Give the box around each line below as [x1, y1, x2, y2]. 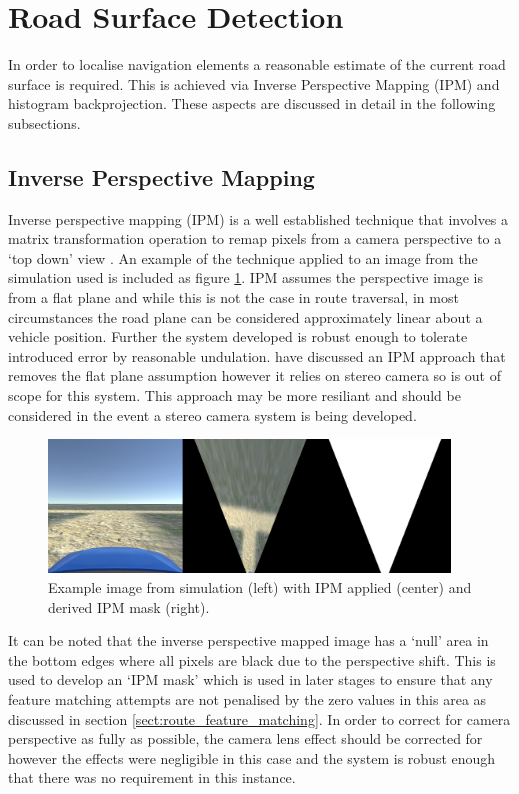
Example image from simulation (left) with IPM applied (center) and [48, 576, 472, 597]
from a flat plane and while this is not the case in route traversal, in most [8, 287, 459, 308]
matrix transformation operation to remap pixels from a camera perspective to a [8, 228, 502, 249]
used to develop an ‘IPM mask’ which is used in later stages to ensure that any [8, 669, 493, 690]
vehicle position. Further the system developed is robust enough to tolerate [8, 326, 468, 347]
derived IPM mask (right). [48, 596, 210, 617]
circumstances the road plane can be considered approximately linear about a [8, 306, 483, 327]
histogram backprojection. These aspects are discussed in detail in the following [8, 93, 496, 114]
